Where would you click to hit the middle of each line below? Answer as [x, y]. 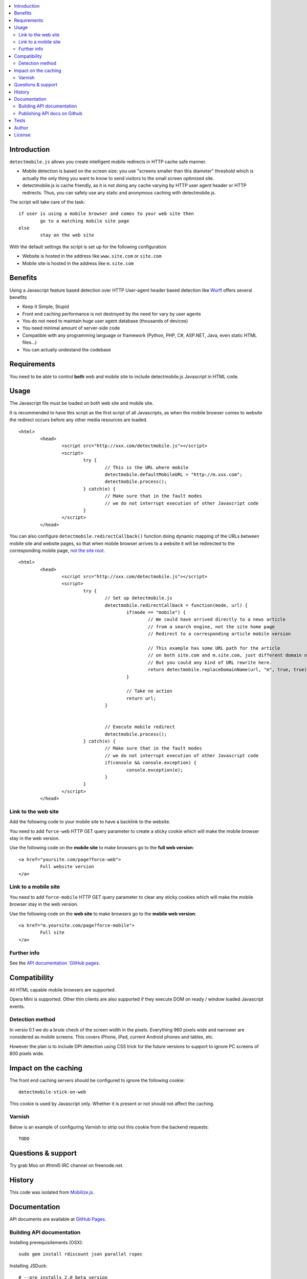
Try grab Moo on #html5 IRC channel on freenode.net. [67, 1165]
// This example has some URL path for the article [214, 648]
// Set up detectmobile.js [138, 598]
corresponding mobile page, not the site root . [57, 550]
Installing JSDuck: [28, 1266]
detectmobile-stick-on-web [52, 1092]
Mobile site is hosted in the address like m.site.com [78, 263]
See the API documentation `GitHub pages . [55, 963]
